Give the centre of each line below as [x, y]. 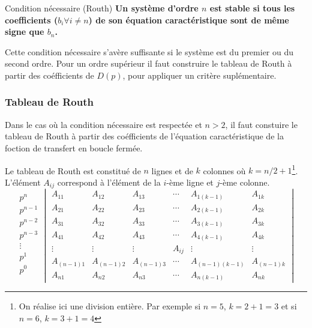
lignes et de [172, 170]
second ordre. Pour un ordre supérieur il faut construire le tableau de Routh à [148, 63]
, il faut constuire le [261, 124]
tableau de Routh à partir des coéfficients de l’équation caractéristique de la [144, 136]
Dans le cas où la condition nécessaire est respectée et [103, 124]
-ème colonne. [245, 182]
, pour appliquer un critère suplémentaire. [199, 75]
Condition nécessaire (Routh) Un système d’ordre [102, 8]
